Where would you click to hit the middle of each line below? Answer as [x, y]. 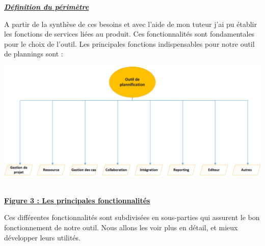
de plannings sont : [34, 54]
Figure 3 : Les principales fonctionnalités [77, 200]
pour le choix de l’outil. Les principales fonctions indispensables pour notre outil [129, 43]
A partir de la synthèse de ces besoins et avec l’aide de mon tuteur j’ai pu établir [130, 24]
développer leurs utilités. [42, 237]
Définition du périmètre [47, 7]
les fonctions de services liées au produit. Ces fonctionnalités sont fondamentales [129, 34]
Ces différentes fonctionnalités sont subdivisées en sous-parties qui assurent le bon [132, 217]
